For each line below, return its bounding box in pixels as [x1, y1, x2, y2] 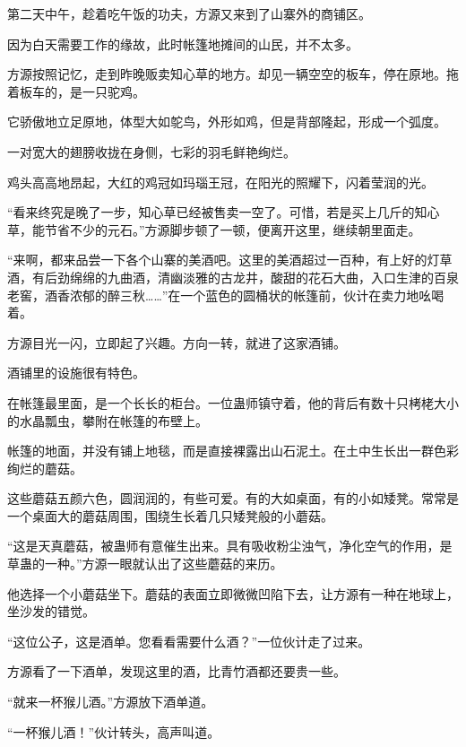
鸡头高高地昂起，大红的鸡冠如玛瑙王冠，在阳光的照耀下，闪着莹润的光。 [7, 172, 434, 191]
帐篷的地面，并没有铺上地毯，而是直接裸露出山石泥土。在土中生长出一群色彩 [7, 441, 459, 460]
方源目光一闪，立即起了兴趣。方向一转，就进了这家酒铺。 [7, 333, 346, 352]
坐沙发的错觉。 [7, 602, 95, 621]
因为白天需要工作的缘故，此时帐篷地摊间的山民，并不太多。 [7, 34, 358, 53]
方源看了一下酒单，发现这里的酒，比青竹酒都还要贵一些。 [7, 662, 346, 681]
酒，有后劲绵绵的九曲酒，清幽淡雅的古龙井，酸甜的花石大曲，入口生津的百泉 [7, 267, 459, 286]
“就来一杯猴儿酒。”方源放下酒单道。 [7, 692, 214, 711]
